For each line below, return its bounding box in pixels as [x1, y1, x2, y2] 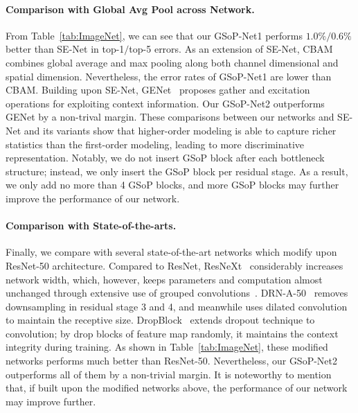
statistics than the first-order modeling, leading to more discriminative [6, 137, 305, 151]
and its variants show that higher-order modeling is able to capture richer [24, 123, 337, 137]
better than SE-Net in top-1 [6, 42, 125, 56]
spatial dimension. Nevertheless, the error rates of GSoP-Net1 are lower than [6, 69, 332, 83]
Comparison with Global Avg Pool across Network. [6, 1, 255, 16]
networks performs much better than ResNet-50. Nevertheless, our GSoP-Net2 [6, 353, 338, 368]
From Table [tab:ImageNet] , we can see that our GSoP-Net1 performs [6, 28, 303, 42]
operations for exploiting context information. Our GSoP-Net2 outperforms [6, 96, 325, 110]
